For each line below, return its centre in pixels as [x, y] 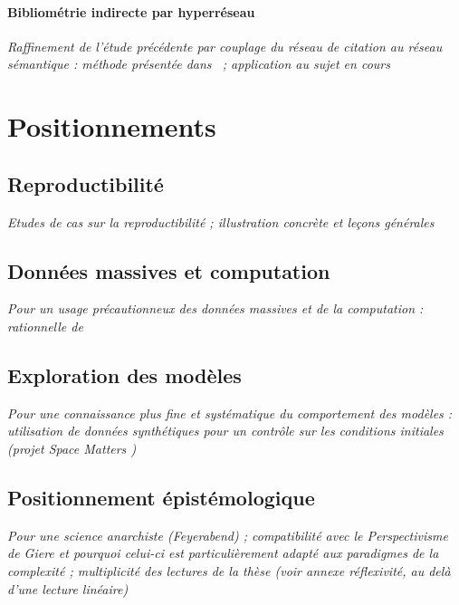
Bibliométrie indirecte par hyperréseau [131, 11]
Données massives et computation [169, 270]
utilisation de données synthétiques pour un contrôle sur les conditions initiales [225, 431]
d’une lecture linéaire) [68, 588]
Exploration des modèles [124, 375]
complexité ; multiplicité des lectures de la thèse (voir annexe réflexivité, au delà [229, 570]
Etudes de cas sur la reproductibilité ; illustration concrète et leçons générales [221, 221]
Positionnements [112, 126]
